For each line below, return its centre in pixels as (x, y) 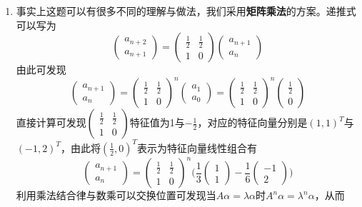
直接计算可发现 (51, 122)
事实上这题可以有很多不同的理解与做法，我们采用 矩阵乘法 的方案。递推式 (186, 11)
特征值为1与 (157, 122)
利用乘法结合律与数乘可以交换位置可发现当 (116, 195)
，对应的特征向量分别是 (252, 122)
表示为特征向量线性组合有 (197, 147)
